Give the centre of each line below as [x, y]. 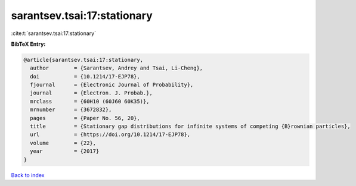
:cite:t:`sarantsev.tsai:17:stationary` [54, 33]
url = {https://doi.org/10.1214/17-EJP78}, [110, 135]
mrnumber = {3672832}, [71, 110]
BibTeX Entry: [28, 44]
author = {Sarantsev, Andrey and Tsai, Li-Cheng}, [117, 68]
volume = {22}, [63, 143]
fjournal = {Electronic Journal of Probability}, [112, 85]
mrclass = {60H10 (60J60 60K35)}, [90, 101]
